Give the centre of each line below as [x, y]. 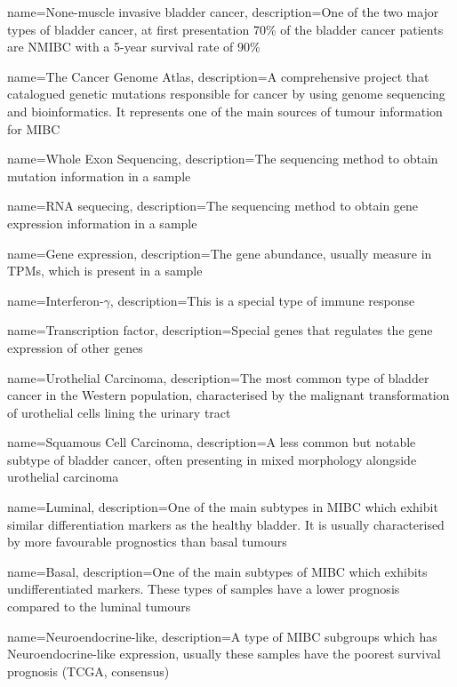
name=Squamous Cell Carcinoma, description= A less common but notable [212, 442]
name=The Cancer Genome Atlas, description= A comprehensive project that [218, 76]
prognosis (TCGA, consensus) [88, 671]
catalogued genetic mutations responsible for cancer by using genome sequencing [226, 94]
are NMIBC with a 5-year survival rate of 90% [134, 47]
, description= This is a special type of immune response [262, 300]
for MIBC [34, 128]
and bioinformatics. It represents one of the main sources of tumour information [225, 111]
